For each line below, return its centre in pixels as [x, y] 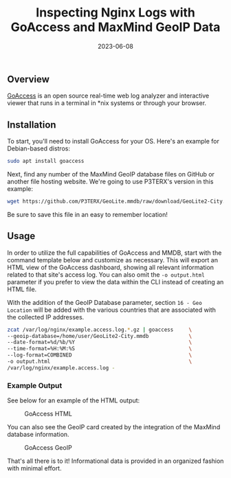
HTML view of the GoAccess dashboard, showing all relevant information [111, 267]
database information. [38, 435]
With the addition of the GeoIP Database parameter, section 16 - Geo [105, 302]
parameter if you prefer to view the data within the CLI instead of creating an [115, 282]
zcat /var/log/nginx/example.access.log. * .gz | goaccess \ [100, 330]
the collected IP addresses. [46, 317]
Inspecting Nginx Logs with [115, 13]
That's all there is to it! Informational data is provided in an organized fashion [115, 461]
